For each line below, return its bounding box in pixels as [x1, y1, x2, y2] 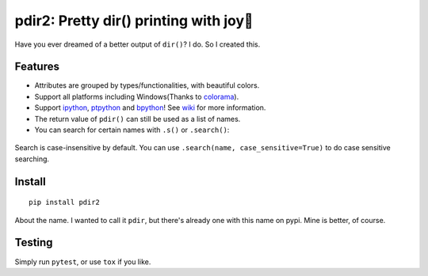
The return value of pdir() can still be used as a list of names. [34, 114, 241, 123]
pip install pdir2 [29, 198, 101, 207]
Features [14, 60, 59, 74]
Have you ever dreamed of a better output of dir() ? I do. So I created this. [14, 40, 261, 49]
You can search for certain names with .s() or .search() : [34, 125, 230, 134]
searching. [14, 154, 50, 164]
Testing [14, 236, 53, 249]
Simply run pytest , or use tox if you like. [14, 257, 151, 267]
